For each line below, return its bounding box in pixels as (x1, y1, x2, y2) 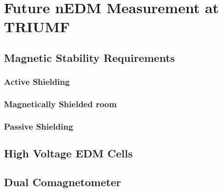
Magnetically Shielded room (4, 98, 117, 110)
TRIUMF (4, 17, 70, 37)
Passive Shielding (4, 120, 73, 132)
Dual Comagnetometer (4, 174, 121, 190)
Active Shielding (4, 76, 70, 88)
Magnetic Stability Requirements (4, 50, 175, 65)
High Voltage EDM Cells (4, 146, 133, 161)
